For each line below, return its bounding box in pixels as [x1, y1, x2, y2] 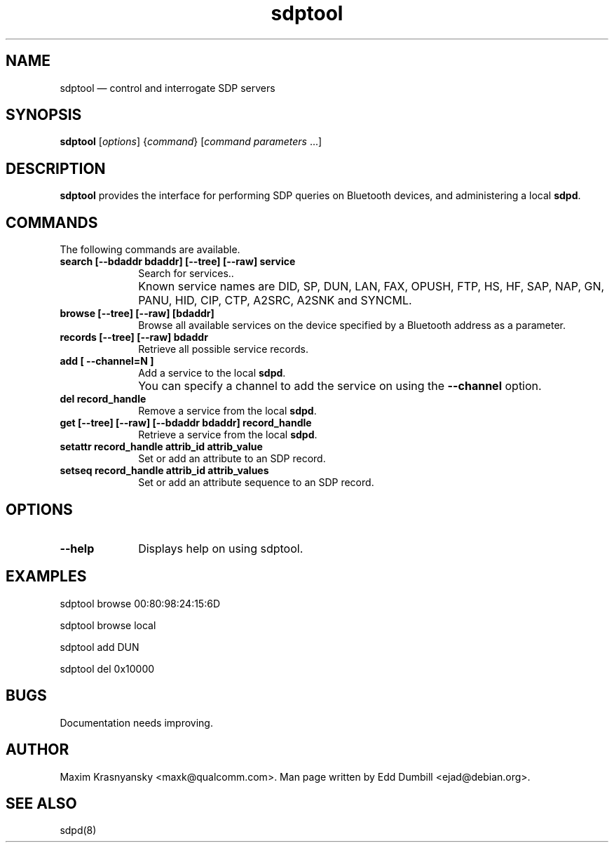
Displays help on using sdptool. [138, 541, 303, 556]
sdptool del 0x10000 [60, 662, 155, 675]
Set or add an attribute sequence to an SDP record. [138, 476, 374, 489]
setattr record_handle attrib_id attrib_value [60, 440, 263, 453]
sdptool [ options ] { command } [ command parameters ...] [60, 135, 322, 148]
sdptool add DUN [60, 640, 139, 653]
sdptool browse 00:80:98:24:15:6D [60, 597, 220, 610]
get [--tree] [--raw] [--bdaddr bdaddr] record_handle [60, 417, 312, 429]
